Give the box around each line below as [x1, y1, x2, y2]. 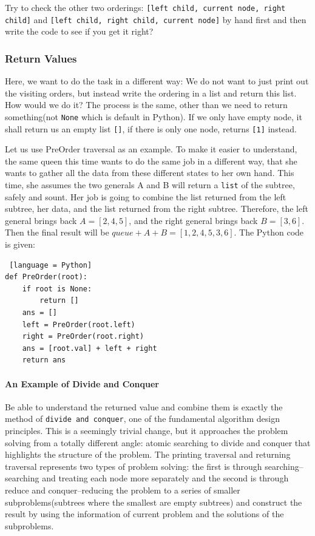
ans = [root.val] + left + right [22, 344, 157, 353]
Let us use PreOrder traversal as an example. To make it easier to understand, [5, 143, 297, 155]
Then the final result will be [5, 226, 109, 239]
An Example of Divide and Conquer [5, 377, 159, 390]
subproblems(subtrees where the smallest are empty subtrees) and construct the [5, 495, 302, 508]
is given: [5, 238, 35, 251]
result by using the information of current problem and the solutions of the [5, 507, 284, 520]
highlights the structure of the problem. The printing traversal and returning [5, 448, 291, 461]
